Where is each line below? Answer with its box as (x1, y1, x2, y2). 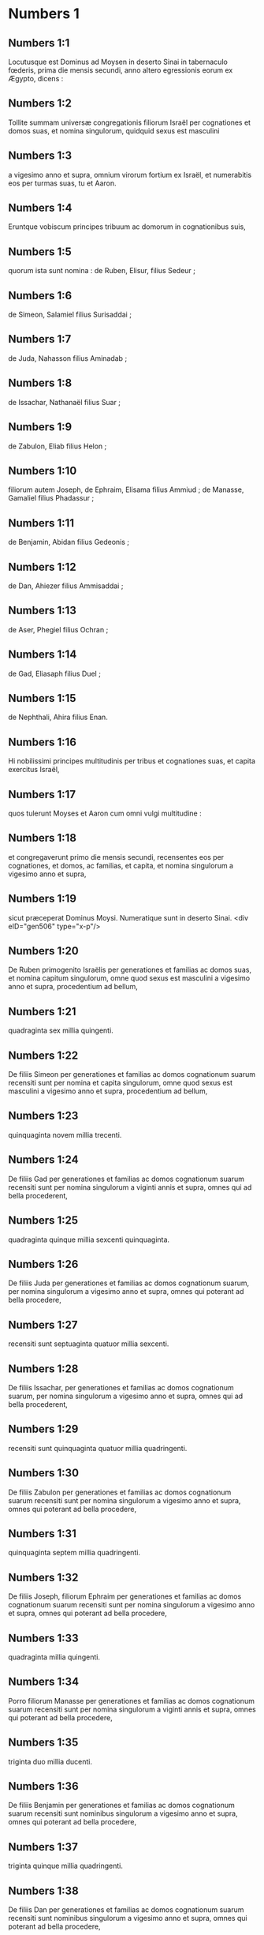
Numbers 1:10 (8, 463, 77, 478)
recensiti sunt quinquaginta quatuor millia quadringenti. (8, 1443, 188, 1453)
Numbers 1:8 (8, 377, 73, 390)
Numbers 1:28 (8, 1362, 79, 1375)
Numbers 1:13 (8, 604, 76, 617)
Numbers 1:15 (8, 692, 76, 705)
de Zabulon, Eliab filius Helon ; (8, 441, 107, 451)
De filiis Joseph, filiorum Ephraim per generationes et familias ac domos (8, 1592, 242, 1601)
